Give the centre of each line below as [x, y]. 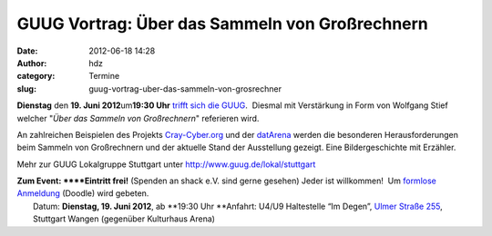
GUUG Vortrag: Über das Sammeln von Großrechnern [222, 24]
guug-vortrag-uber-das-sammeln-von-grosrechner [185, 88]
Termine [104, 76]
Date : [27, 51]
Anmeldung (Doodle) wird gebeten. [83, 193]
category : [36, 76]
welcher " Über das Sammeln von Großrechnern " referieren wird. [138, 118]
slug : [26, 88]
